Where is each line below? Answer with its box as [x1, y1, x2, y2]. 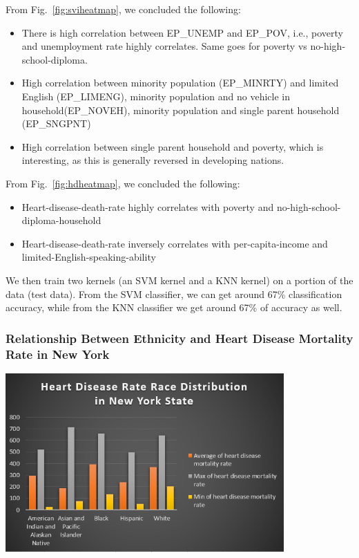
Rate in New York [6, 345, 110, 362]
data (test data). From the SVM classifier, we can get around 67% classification [6, 286, 342, 301]
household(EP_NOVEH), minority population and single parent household [21, 102, 340, 117]
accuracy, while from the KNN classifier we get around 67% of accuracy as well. [6, 300, 342, 315]
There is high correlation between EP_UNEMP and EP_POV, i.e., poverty [21, 25, 343, 39]
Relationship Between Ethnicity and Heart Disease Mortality [6, 329, 353, 346]
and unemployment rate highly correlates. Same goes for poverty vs [21, 39, 307, 53]
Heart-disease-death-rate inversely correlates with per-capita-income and [21, 236, 328, 250]
